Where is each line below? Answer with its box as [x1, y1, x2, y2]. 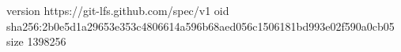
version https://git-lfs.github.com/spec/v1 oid [6, 2, 229, 18]
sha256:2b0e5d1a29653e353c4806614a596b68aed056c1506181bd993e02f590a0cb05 [6, 17, 395, 34]
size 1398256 [6, 33, 66, 50]
